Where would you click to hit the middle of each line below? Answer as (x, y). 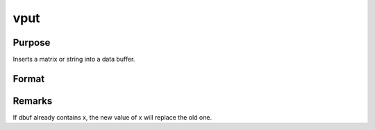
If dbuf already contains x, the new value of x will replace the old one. (112, 117)
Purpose (32, 43)
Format (29, 78)
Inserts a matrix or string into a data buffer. (74, 59)
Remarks (33, 101)
